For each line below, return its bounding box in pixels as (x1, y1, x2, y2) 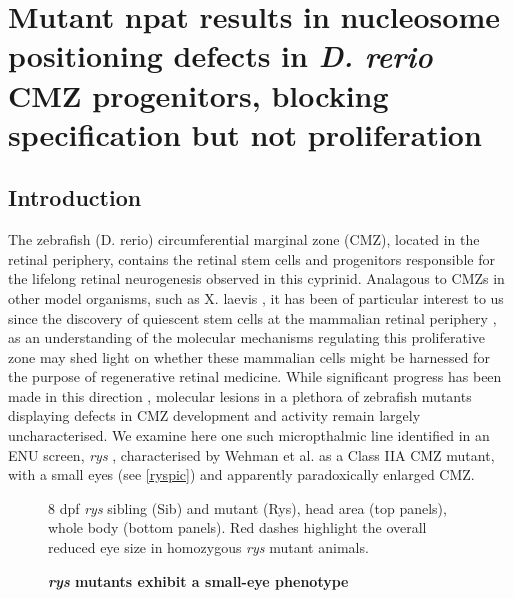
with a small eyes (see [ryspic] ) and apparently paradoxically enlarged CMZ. (8, 464, 475, 485)
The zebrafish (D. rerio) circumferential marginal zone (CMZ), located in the (8, 229, 480, 250)
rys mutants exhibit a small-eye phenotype (48, 570, 349, 591)
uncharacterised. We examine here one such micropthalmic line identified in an (8, 425, 490, 446)
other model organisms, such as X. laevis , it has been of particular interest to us (8, 287, 504, 308)
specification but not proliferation (8, 113, 482, 154)
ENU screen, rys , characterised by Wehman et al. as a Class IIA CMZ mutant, (8, 444, 495, 465)
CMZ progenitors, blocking (8, 74, 389, 115)
